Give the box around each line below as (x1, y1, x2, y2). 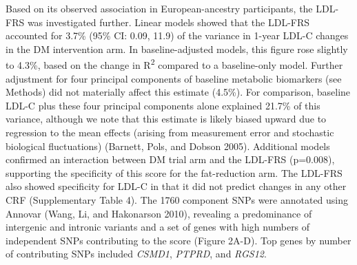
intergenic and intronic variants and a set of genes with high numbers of (6, 220, 310, 234)
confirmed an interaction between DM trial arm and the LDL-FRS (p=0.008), (6, 152, 335, 167)
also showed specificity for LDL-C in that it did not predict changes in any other (6, 179, 347, 193)
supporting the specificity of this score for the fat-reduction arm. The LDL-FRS (6, 165, 343, 180)
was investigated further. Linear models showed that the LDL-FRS (27, 14, 310, 29)
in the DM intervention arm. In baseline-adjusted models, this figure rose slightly (6, 41, 348, 56)
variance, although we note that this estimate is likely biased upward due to (6, 112, 327, 126)
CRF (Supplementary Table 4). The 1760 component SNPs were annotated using (6, 192, 349, 206)
